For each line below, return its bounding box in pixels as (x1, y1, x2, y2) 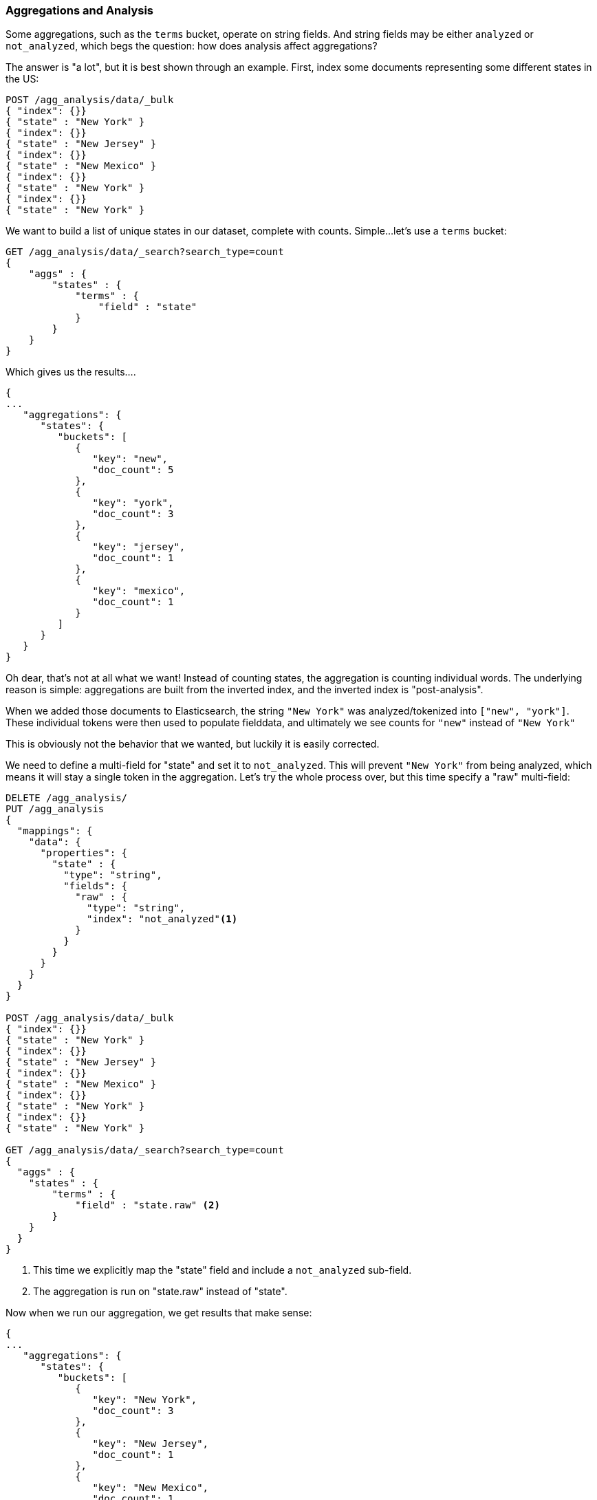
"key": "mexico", (92, 585, 186, 597)
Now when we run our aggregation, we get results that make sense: (6, 1307, 312, 1319)
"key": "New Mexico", (92, 1482, 209, 1494)
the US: (6, 73, 39, 85)
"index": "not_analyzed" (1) (87, 913, 238, 925)
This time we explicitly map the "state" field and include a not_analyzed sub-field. (33, 1264, 412, 1276)
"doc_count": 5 (92, 464, 174, 476)
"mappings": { (17, 825, 93, 837)
